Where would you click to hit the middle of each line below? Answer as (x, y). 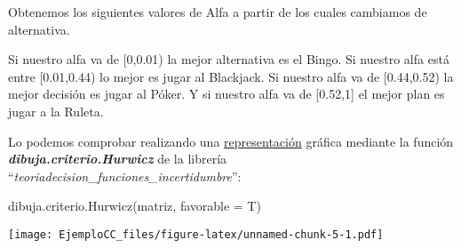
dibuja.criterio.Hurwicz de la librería (118, 159)
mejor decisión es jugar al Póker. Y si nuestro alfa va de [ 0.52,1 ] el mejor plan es (227, 94)
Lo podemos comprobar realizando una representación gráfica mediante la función (231, 141)
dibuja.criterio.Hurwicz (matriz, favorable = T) (135, 206)
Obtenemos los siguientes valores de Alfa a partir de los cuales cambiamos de (218, 12)
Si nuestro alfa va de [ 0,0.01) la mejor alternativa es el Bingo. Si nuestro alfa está (229, 59)
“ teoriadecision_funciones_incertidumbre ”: (125, 176)
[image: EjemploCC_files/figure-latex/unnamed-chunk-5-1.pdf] (196, 234)
